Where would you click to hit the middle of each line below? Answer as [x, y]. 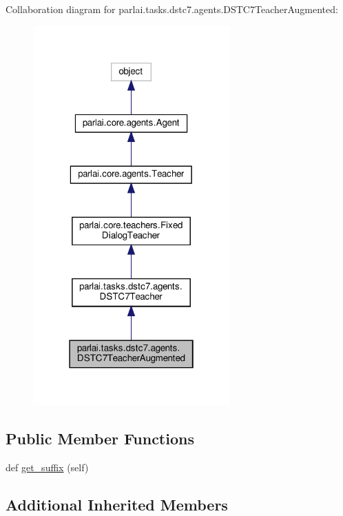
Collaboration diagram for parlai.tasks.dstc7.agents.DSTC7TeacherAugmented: [172, 9]
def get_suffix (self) [47, 467]
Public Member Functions [100, 438]
